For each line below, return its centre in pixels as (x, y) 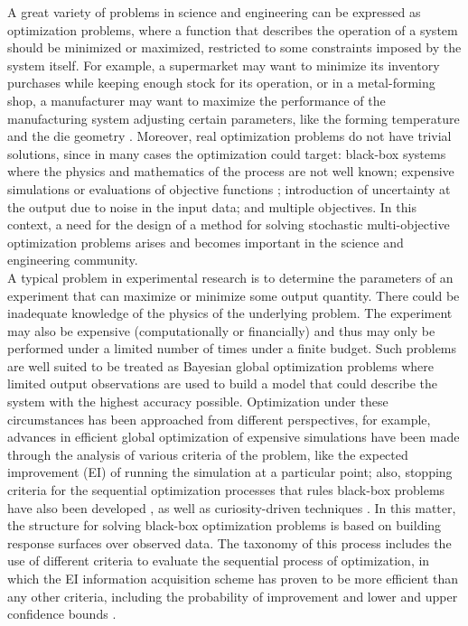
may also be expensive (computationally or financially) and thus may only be (221, 330)
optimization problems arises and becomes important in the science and (206, 242)
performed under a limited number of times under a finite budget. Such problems (232, 348)
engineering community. (73, 260)
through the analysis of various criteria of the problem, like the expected (208, 454)
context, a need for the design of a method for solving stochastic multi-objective (229, 224)
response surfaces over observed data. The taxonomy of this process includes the (229, 542)
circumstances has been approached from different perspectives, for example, (219, 419)
